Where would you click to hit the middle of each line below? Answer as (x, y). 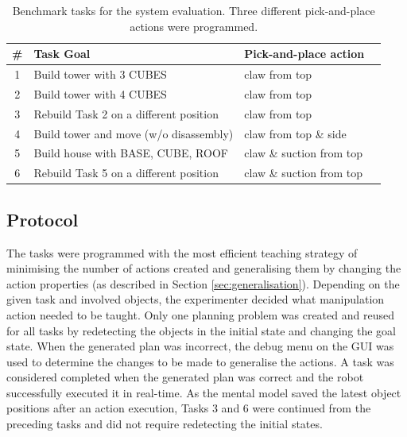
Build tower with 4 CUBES (100, 93)
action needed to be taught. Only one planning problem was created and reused (200, 314)
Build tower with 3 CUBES (100, 74)
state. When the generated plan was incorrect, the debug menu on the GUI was (200, 346)
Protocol (43, 219)
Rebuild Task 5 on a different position (126, 173)
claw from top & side (295, 133)
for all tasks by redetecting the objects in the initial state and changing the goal (201, 330)
